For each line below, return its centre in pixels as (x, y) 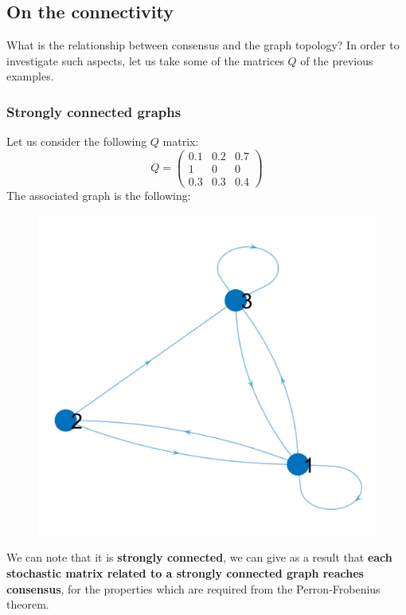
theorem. (28, 604)
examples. (30, 76)
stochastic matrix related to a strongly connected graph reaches (185, 573)
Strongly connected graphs (94, 111)
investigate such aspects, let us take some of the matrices (145, 60)
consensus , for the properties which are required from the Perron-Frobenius (193, 588)
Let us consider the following (77, 141)
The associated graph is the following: (99, 195)
